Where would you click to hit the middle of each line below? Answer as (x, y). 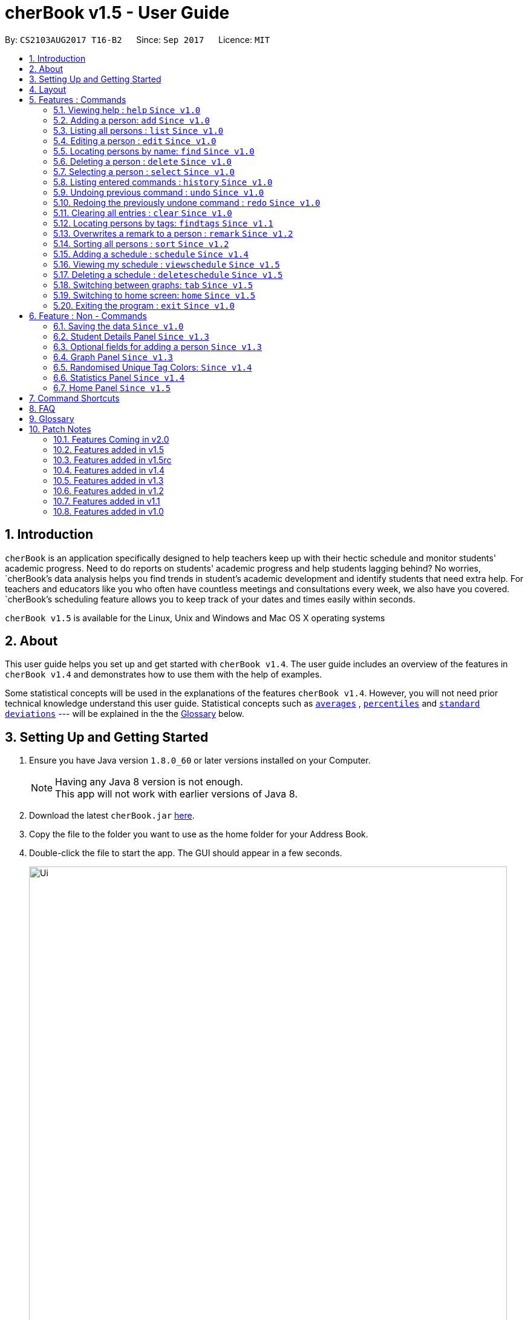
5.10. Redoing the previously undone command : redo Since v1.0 (187, 202)
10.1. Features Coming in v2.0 (111, 439)
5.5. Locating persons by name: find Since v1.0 (154, 151)
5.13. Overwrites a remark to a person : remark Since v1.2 (173, 233)
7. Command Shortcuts (74, 398)
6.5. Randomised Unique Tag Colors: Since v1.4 (153, 367)
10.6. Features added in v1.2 (109, 490)
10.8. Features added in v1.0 (109, 511)
